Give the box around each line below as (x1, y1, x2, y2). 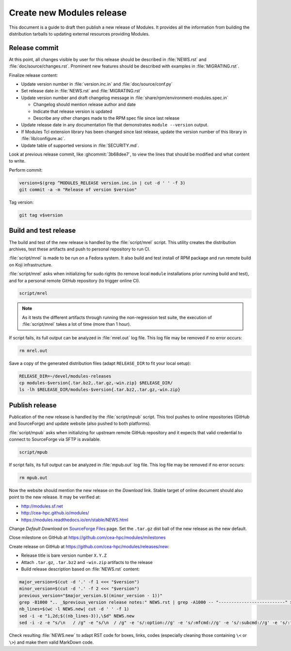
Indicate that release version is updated (33, 108, 113, 114)
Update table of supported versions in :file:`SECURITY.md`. (21, 142, 139, 148)
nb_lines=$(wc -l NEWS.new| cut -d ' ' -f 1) (19, 606, 129, 612)
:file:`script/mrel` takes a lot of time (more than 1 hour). (22, 321, 131, 327)
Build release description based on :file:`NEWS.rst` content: (21, 566, 140, 572)
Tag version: (9, 199, 34, 205)
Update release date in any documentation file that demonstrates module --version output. (21, 122, 209, 128)
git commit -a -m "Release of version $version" (19, 187, 137, 193)
